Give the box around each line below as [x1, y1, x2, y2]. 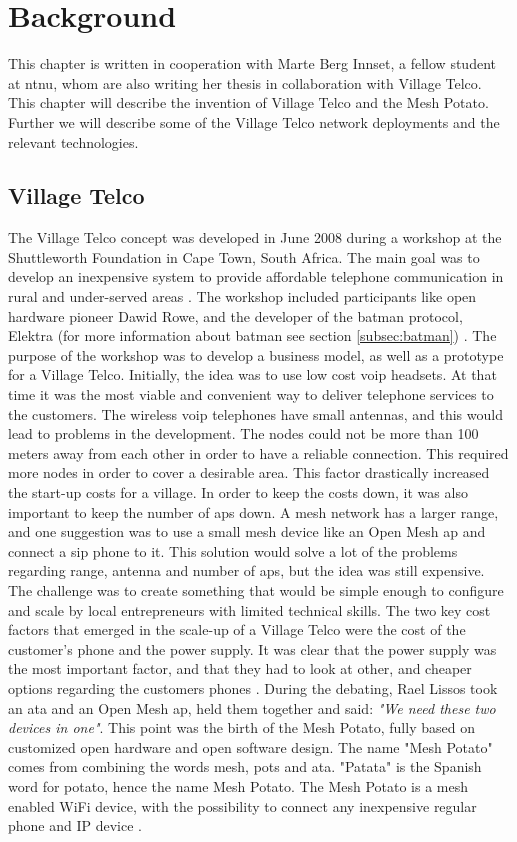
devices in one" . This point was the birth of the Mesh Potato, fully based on [8, 717, 475, 738]
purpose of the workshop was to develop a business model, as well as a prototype [8, 344, 504, 365]
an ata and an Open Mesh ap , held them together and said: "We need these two [8, 697, 496, 718]
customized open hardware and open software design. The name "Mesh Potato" [8, 736, 493, 757]
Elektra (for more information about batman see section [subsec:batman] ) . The [8, 325, 497, 346]
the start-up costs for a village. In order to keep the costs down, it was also [8, 482, 468, 503]
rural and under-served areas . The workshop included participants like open [8, 286, 477, 307]
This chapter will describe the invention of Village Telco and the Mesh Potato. [8, 92, 489, 113]
